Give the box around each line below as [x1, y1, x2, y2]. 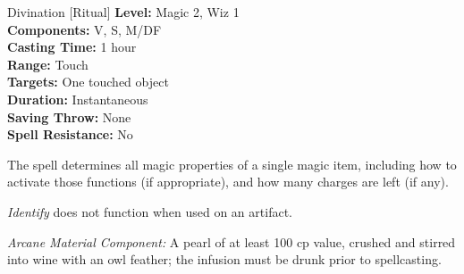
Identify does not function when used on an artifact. [7, 202, 292, 220]
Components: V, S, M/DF [7, 20, 162, 38]
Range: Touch [7, 54, 89, 73]
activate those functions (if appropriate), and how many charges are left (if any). [7, 172, 449, 191]
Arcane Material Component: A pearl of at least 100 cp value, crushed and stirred [7, 232, 456, 251]
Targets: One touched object [7, 72, 169, 91]
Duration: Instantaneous [7, 89, 148, 108]
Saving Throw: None [7, 107, 131, 126]
